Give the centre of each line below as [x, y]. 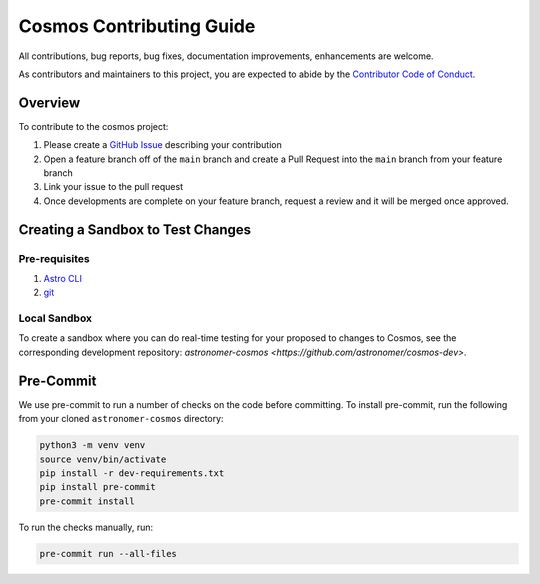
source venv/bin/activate [103, 459]
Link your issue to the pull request [113, 187]
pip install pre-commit [98, 487]
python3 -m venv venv [92, 445]
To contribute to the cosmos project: [93, 126]
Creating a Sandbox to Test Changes [135, 229]
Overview [49, 102]
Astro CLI [62, 278]
